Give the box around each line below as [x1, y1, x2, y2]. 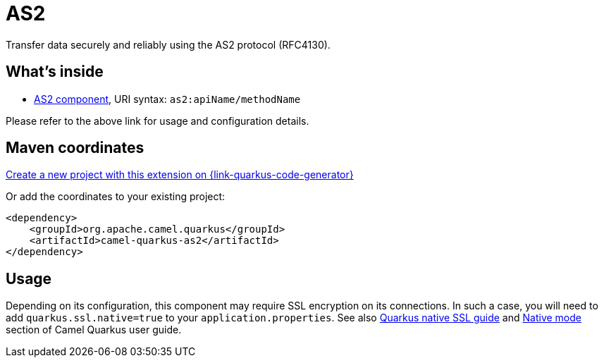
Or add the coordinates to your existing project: [6, 190, 226, 203]
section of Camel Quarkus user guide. [6, 324, 182, 336]
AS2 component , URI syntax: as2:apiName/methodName [34, 92, 301, 105]
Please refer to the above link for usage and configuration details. [6, 114, 309, 127]
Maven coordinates [6, 139, 144, 157]
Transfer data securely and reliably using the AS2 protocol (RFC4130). [6, 38, 331, 51]
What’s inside [6, 63, 104, 81]
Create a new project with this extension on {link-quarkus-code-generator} [6, 168, 354, 181]
